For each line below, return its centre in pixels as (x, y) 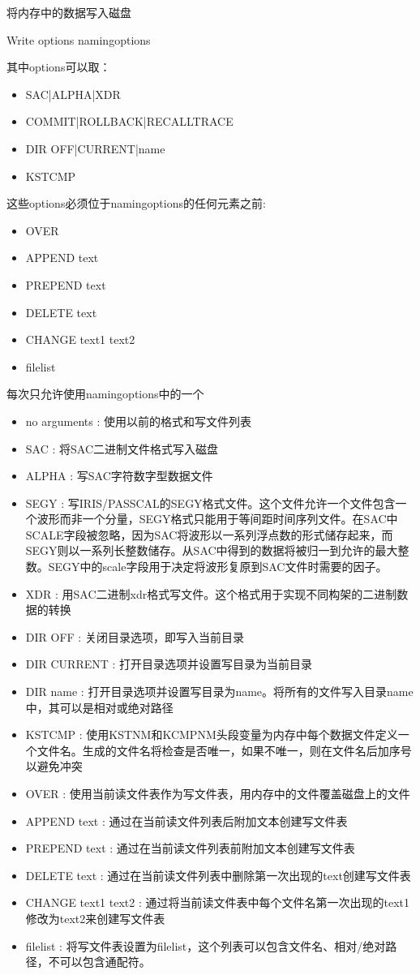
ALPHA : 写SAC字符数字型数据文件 (119, 476)
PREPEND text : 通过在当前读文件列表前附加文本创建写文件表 (190, 848)
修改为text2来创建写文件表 (95, 918)
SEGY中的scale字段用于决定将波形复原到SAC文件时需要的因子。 (218, 567)
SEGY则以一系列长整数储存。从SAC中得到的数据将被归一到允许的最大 (212, 550)
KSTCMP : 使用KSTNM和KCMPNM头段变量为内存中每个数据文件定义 (212, 734)
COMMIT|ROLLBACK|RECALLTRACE (129, 121)
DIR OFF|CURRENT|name (95, 148)
